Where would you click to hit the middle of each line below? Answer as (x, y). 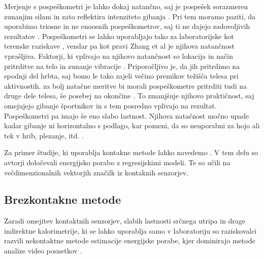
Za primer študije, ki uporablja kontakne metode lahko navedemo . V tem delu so (131, 152)
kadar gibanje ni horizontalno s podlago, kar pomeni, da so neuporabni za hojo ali (132, 125)
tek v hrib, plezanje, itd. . (44, 135)
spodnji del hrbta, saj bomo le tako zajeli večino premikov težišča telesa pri (121, 76)
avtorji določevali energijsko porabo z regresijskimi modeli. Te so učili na (117, 162)
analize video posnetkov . (43, 251)
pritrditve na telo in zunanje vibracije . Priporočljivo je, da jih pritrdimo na (122, 66)
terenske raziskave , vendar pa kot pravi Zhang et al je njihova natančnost (119, 46)
